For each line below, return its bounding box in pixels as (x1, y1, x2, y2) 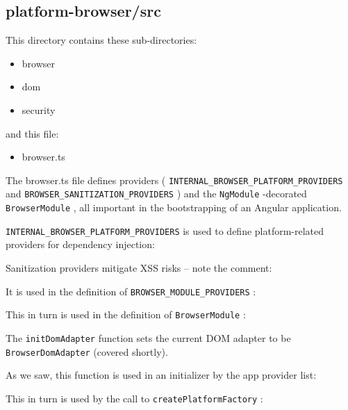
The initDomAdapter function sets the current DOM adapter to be (6, 330, 291, 345)
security (22, 102, 56, 117)
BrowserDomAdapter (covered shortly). (6, 344, 168, 359)
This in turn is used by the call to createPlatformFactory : (6, 391, 263, 405)
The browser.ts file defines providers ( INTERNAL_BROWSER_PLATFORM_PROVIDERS (6, 172, 343, 187)
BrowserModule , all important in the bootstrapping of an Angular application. (6, 200, 342, 215)
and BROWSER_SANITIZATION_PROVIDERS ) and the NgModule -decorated (6, 186, 307, 201)
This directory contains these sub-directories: (6, 33, 197, 47)
